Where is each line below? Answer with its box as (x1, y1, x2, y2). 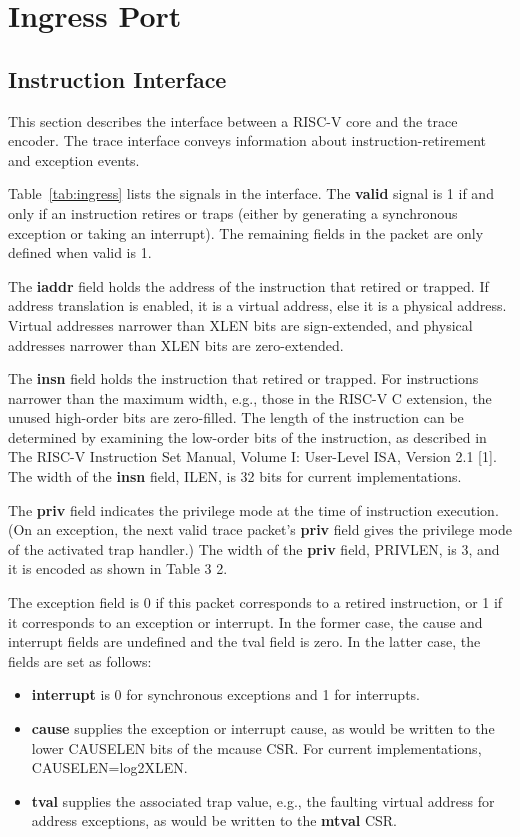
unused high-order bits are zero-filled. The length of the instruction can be (8, 407, 464, 428)
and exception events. (8, 149, 140, 170)
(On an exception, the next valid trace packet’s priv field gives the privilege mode (8, 519, 512, 540)
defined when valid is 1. (8, 242, 152, 263)
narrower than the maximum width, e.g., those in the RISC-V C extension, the (8, 387, 492, 408)
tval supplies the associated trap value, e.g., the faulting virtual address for (31, 790, 495, 811)
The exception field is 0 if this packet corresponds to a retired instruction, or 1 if (8, 592, 503, 613)
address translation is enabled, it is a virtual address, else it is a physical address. (8, 295, 507, 316)
